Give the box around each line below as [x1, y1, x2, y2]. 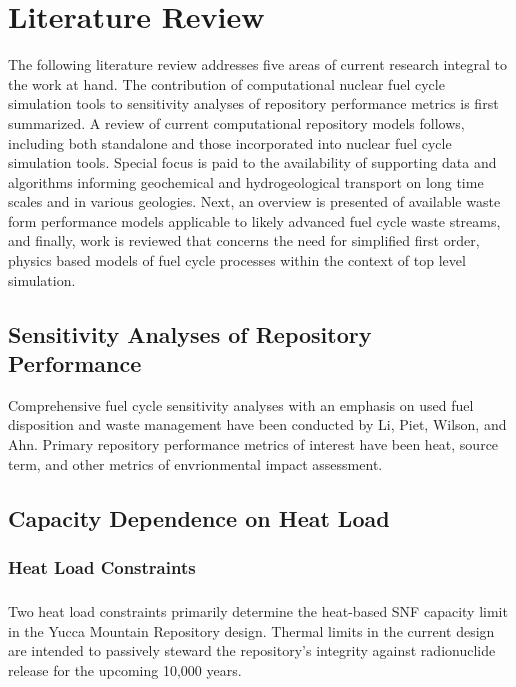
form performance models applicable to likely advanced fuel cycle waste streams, [8, 210, 501, 231]
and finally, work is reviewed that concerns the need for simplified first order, [8, 230, 480, 251]
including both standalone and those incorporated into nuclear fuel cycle [8, 132, 452, 153]
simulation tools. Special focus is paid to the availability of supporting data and [8, 152, 497, 173]
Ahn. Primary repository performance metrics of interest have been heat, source [8, 434, 499, 455]
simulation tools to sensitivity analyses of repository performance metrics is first [8, 93, 499, 114]
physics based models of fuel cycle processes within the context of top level [8, 250, 466, 271]
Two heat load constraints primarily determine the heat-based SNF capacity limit [8, 601, 508, 622]
